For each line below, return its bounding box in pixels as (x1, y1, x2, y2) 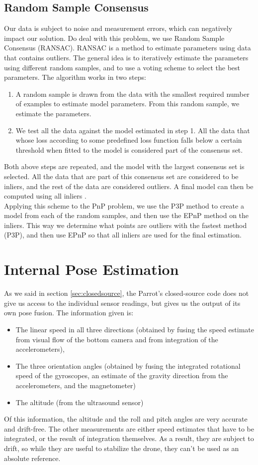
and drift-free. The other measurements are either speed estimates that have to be (4, 423, 255, 434)
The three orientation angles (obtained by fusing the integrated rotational (15, 360, 241, 371)
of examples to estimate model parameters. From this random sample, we (15, 98, 240, 109)
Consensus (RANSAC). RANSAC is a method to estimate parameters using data (4, 42, 251, 53)
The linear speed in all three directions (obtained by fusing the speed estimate (15, 324, 255, 334)
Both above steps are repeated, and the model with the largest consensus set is (4, 161, 245, 172)
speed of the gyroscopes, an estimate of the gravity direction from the (15, 370, 228, 381)
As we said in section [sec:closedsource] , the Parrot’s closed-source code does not (4, 288, 249, 298)
